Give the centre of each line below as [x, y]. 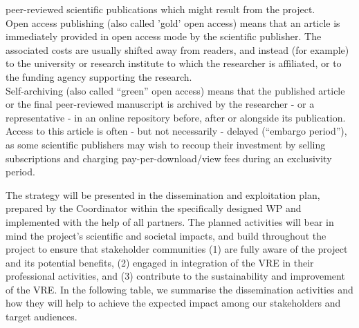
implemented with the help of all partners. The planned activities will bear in [170, 221]
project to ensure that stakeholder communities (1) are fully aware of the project [177, 249]
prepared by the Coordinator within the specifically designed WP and [154, 208]
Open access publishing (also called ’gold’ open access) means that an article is [173, 22]
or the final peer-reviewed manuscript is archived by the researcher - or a [160, 104]
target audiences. [42, 317]
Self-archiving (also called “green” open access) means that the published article [175, 90]
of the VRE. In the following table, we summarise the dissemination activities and [179, 289]
